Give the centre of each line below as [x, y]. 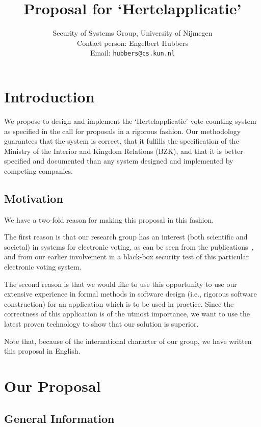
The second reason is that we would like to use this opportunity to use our [121, 284]
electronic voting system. [43, 267]
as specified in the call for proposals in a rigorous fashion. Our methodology [123, 131]
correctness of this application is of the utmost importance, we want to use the [127, 314]
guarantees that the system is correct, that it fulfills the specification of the [122, 141]
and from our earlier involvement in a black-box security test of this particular [127, 257]
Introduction [49, 96]
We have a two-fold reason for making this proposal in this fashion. [109, 219]
